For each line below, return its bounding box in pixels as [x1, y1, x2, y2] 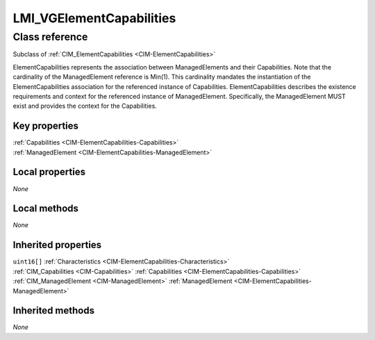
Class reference [12, 31, 88, 43]
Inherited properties [12, 239, 102, 251]
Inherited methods [12, 305, 95, 316]
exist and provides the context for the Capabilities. [12, 102, 158, 111]
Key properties [12, 120, 79, 132]
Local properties [12, 166, 86, 178]
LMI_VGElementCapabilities [12, 10, 176, 26]
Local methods [12, 202, 79, 215]
